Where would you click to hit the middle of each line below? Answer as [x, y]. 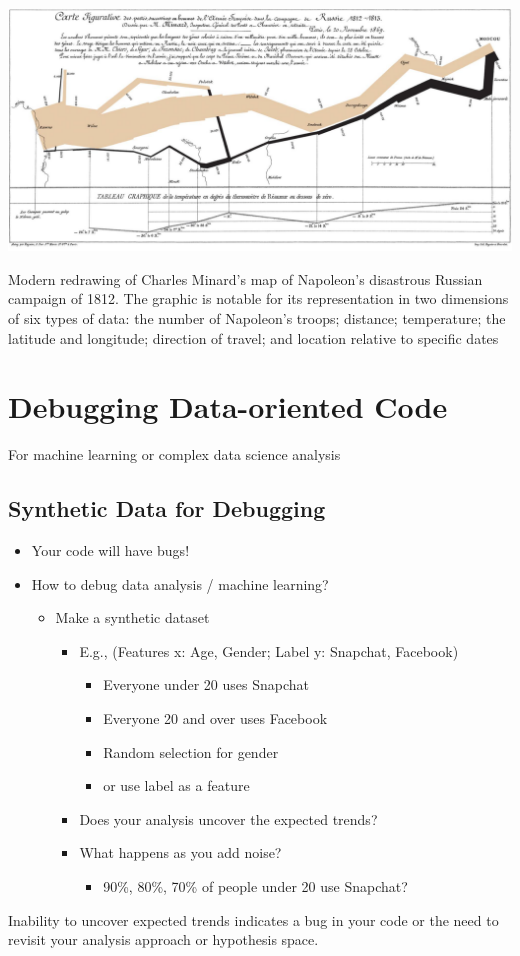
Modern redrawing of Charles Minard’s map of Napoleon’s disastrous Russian [245, 278]
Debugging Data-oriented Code [228, 406]
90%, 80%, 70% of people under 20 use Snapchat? [255, 885]
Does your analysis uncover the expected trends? [228, 818]
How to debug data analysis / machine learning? [180, 583]
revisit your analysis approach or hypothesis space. [163, 939]
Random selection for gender [191, 751]
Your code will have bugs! [110, 550]
